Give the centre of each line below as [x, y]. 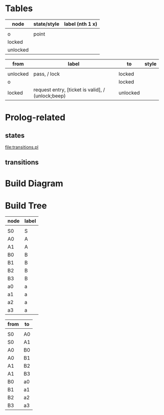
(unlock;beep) [50, 95]
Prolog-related [35, 118]
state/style [46, 24]
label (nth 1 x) [81, 24]
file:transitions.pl [22, 147]
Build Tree [26, 206]
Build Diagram [34, 183]
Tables [19, 9]
